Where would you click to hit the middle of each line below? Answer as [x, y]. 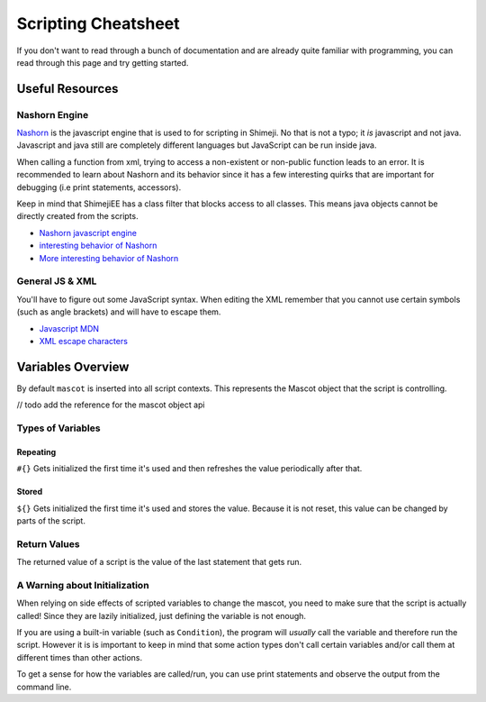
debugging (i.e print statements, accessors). [99, 187]
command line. [44, 687]
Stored [30, 492]
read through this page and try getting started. [103, 62]
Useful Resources [67, 89]
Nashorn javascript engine [88, 232]
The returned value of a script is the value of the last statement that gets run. [159, 562]
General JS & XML [57, 281]
